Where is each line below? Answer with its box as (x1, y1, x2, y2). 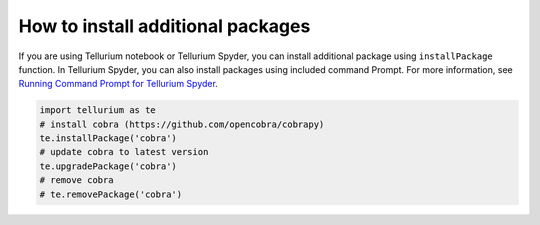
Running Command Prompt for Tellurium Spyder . (18, 78, 219, 90)
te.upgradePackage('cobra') (39, 160, 177, 172)
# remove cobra (39, 175, 114, 186)
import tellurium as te (39, 105, 157, 116)
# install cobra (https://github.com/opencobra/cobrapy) (39, 118, 325, 130)
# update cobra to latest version (39, 146, 209, 158)
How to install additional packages (18, 15, 311, 37)
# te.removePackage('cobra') (39, 188, 183, 200)
